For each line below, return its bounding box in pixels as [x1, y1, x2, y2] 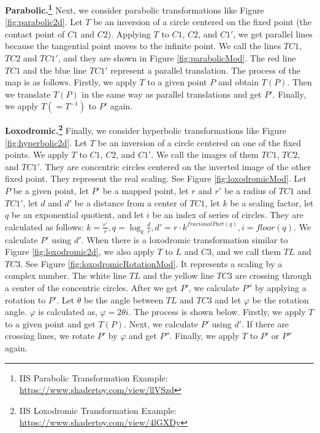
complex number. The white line [5, 269, 127, 282]
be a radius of [224, 184, 276, 197]
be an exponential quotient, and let [11, 208, 144, 221]
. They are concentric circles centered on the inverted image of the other [39, 160, 311, 173]
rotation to [5, 293, 46, 306]
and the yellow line [143, 269, 214, 282]
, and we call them [211, 245, 281, 258]
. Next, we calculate [124, 317, 199, 330]
